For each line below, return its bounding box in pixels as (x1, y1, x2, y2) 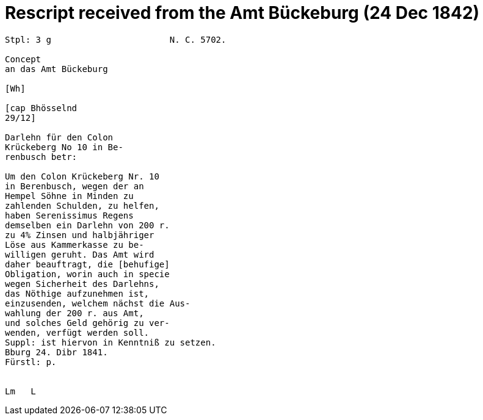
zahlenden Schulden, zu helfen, (5, 200, 159, 211)
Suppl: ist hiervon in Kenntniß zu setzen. (5, 337, 216, 347)
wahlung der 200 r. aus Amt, (5, 308, 144, 318)
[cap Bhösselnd (5, 103, 78, 113)
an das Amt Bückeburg (5, 63, 108, 74)
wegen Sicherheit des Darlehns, (5, 278, 159, 289)
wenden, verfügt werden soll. (5, 327, 150, 338)
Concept (5, 54, 42, 64)
